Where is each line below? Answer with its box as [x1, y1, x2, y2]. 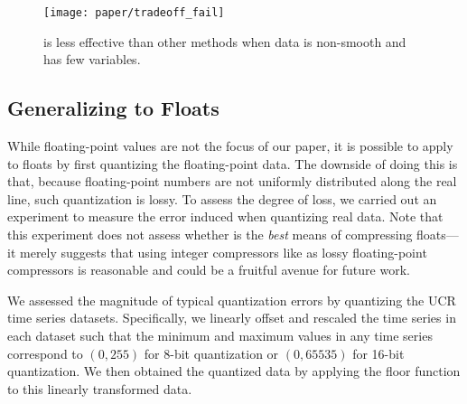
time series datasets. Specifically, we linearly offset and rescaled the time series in [7, 308, 456, 327]
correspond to [7, 343, 83, 362]
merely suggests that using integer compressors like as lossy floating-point [19, 242, 427, 261]
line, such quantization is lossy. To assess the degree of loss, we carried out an [7, 189, 437, 208]
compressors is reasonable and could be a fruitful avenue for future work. [7, 260, 410, 279]
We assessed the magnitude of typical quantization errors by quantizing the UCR [7, 290, 456, 309]
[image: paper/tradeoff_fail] [43, 6, 225, 19]
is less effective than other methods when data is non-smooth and [43, 32, 406, 51]
